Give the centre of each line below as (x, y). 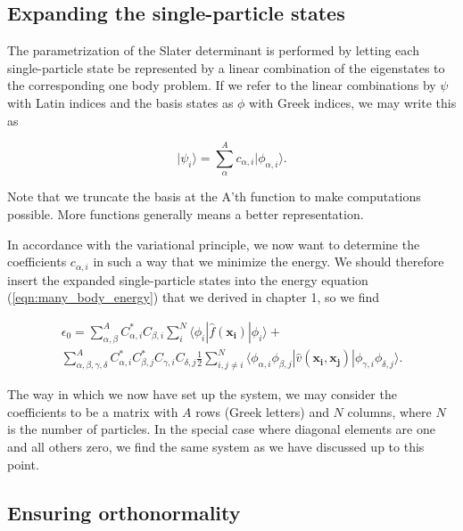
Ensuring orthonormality (124, 512)
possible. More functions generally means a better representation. (186, 213)
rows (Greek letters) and (262, 411)
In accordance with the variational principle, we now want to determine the (214, 244)
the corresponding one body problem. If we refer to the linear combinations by (222, 85)
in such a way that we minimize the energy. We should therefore (269, 261)
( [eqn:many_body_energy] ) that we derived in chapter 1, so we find (194, 297)
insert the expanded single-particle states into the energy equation (188, 279)
